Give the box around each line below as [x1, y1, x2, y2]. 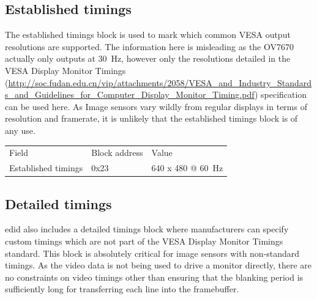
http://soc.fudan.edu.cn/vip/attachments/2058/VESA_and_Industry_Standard [8, 76, 312, 89]
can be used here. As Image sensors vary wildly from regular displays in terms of [5, 100, 307, 113]
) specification [254, 88, 307, 101]
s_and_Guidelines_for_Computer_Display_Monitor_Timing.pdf [5, 88, 255, 101]
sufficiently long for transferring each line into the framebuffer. [5, 282, 239, 295]
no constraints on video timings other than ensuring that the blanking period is [5, 270, 304, 283]
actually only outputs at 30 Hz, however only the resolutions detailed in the [5, 52, 291, 65]
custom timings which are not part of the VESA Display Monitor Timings [5, 235, 283, 248]
